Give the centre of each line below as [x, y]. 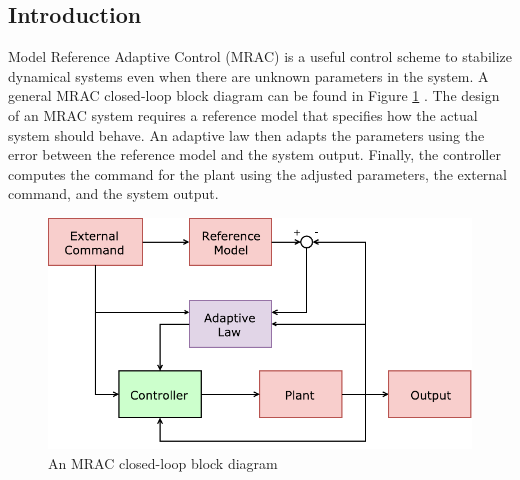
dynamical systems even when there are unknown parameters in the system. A [248, 75]
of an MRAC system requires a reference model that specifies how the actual [243, 114]
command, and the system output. [113, 193]
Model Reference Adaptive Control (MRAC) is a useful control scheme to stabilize [260, 56]
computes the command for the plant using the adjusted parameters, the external [258, 173]
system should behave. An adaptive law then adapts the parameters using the [246, 134]
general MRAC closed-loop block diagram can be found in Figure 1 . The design [254, 95]
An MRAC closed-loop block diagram [163, 462]
